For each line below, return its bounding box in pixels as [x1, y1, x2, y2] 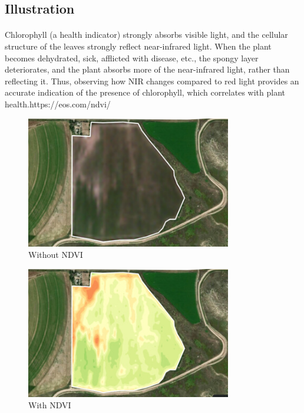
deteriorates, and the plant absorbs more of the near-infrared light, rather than [5, 63, 290, 76]
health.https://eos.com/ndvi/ [5, 97, 111, 110]
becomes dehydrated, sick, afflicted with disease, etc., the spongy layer [5, 51, 259, 64]
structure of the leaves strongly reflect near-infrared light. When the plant [5, 40, 272, 52]
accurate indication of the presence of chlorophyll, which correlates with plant [5, 86, 285, 99]
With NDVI [28, 399, 71, 411]
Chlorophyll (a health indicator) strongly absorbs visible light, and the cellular [5, 28, 288, 41]
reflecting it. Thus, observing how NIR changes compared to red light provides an [5, 74, 299, 87]
